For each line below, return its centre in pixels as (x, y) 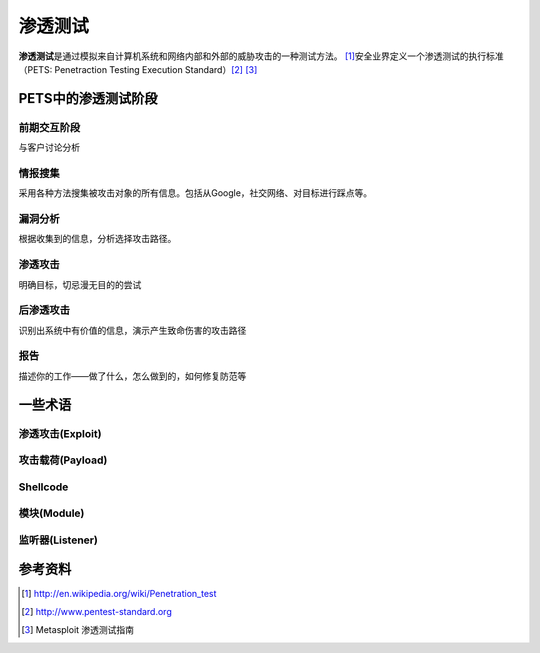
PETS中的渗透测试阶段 (88, 98)
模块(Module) (51, 513)
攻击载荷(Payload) (63, 460)
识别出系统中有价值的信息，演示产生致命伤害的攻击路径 (132, 330)
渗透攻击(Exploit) (60, 433)
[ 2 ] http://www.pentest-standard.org (96, 611)
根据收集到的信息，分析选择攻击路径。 (97, 239)
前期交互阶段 (49, 127)
